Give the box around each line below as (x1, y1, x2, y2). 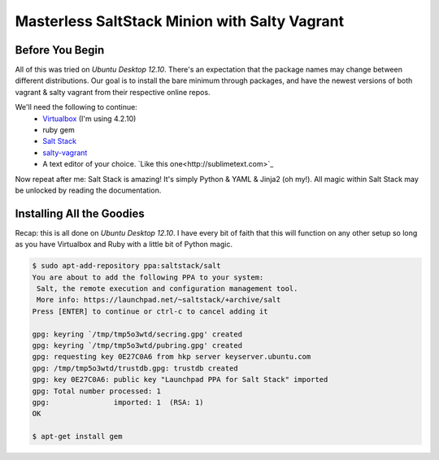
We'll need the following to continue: (15, 102, 137, 112)
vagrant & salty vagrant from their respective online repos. (15, 87, 211, 97)
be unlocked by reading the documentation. (15, 185, 162, 195)
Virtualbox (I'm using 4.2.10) (42, 114, 137, 124)
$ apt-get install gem (32, 432, 123, 441)
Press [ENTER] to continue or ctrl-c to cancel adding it (32, 306, 268, 316)
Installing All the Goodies (15, 206, 146, 220)
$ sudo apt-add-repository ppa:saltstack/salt (32, 261, 221, 271)
